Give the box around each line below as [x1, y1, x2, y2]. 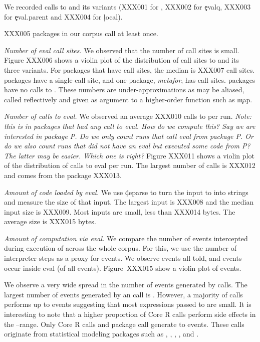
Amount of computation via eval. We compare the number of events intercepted [4, 233, 248, 243]
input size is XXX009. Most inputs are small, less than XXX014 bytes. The [4, 206, 235, 217]
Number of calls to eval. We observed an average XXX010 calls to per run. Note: [4, 111, 252, 121]
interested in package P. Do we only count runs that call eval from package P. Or [4, 130, 253, 141]
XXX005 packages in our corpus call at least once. [4, 28, 158, 39]
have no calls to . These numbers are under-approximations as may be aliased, [4, 84, 244, 95]
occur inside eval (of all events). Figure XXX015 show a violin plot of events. [4, 262, 241, 273]
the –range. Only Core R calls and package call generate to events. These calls [4, 318, 244, 329]
